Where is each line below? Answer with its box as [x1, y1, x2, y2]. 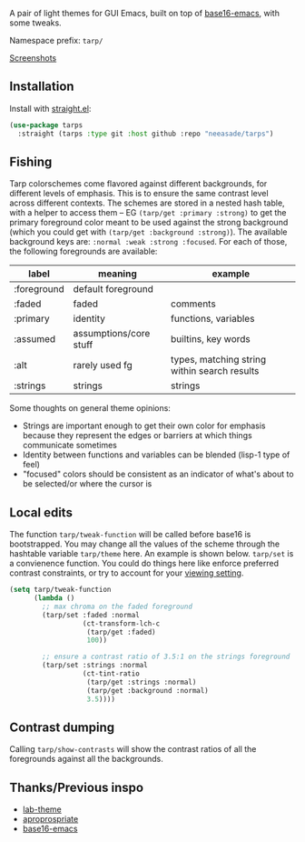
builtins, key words [171, 333, 251, 346]
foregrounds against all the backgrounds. [9, 754, 163, 765]
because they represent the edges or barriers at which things [22, 430, 252, 441]
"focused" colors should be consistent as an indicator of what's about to [22, 468, 294, 480]
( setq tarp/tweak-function [9, 586, 112, 595]
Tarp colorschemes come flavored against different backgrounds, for [9, 178, 268, 189]
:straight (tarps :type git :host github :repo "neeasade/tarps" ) [17, 129, 274, 138]
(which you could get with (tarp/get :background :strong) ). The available [9, 226, 288, 237]
